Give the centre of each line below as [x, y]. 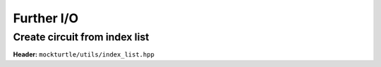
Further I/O [46, 18]
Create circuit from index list [81, 37]
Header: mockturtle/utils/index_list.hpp [84, 54]
